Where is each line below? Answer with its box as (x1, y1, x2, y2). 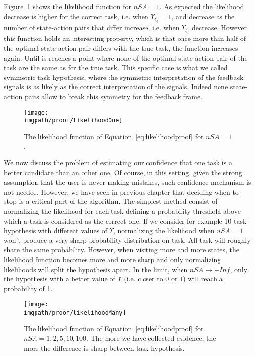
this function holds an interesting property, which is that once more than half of (4, 33, 246, 43)
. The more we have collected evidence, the (86, 333, 216, 343)
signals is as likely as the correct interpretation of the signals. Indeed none (4, 81, 228, 92)
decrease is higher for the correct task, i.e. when (4, 11, 148, 21)
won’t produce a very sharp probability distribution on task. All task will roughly (4, 235, 251, 245)
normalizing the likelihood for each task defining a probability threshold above (4, 206, 241, 216)
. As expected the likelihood (159, 1, 244, 11)
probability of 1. (4, 283, 53, 293)
